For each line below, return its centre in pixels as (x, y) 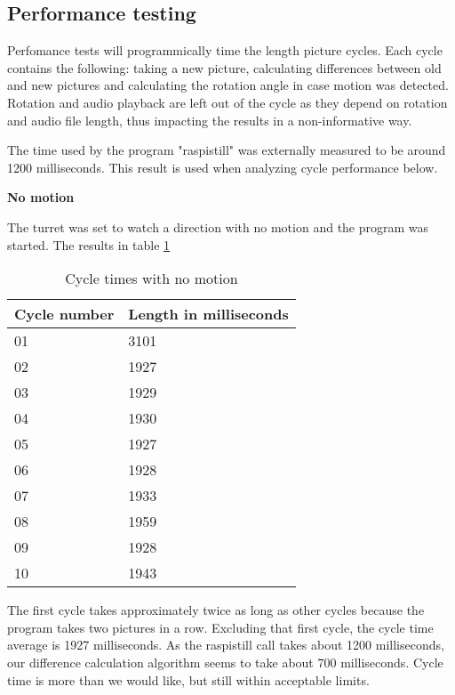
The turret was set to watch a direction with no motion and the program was (218, 226)
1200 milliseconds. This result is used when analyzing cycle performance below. (223, 167)
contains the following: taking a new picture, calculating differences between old (224, 67)
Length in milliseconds (208, 314)
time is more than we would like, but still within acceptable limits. (188, 679)
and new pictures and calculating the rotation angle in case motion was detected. (228, 85)
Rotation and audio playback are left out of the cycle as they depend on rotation (227, 102)
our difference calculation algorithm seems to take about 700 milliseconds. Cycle (225, 662)
